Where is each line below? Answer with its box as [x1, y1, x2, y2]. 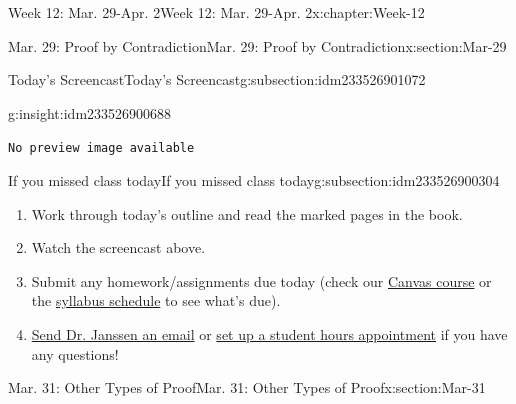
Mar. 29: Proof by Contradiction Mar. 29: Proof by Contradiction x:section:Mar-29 [8, 35, 507, 56]
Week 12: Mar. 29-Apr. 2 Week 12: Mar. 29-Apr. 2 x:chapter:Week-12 [8, 2, 425, 22]
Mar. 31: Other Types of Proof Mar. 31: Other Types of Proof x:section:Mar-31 [8, 377, 486, 398]
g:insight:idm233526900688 [8, 102, 172, 123]
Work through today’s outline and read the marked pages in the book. [31, 203, 463, 224]
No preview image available [8, 141, 195, 156]
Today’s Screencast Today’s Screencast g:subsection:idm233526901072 [8, 69, 426, 90]
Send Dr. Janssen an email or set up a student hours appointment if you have [31, 324, 508, 344]
